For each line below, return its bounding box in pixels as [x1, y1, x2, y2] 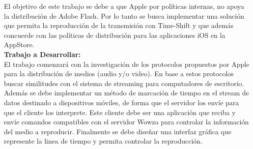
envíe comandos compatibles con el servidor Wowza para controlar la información [4, 117, 249, 127]
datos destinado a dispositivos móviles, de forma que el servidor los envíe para [4, 97, 239, 107]
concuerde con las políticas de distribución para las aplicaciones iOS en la [4, 30, 225, 40]
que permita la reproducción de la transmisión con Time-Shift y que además [4, 20, 234, 30]
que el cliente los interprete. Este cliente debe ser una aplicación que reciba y [4, 107, 236, 117]
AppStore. [4, 39, 34, 50]
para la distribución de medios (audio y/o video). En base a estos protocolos [4, 68, 234, 79]
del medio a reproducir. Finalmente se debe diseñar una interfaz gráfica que [4, 126, 231, 136]
